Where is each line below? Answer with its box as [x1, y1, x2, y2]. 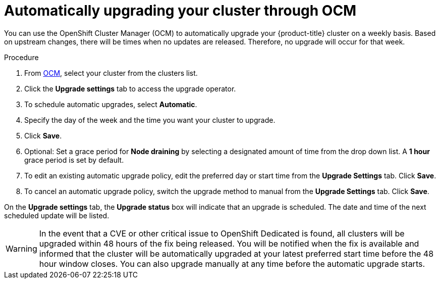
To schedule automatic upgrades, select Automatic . [24, 100, 197, 109]
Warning [6, 243, 37, 254]
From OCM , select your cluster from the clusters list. [24, 68, 198, 77]
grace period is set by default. [24, 155, 124, 164]
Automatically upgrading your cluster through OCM [4, 2, 357, 19]
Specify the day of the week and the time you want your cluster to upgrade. [24, 115, 276, 124]
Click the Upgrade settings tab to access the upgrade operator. [24, 84, 236, 93]
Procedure [4, 53, 39, 62]
